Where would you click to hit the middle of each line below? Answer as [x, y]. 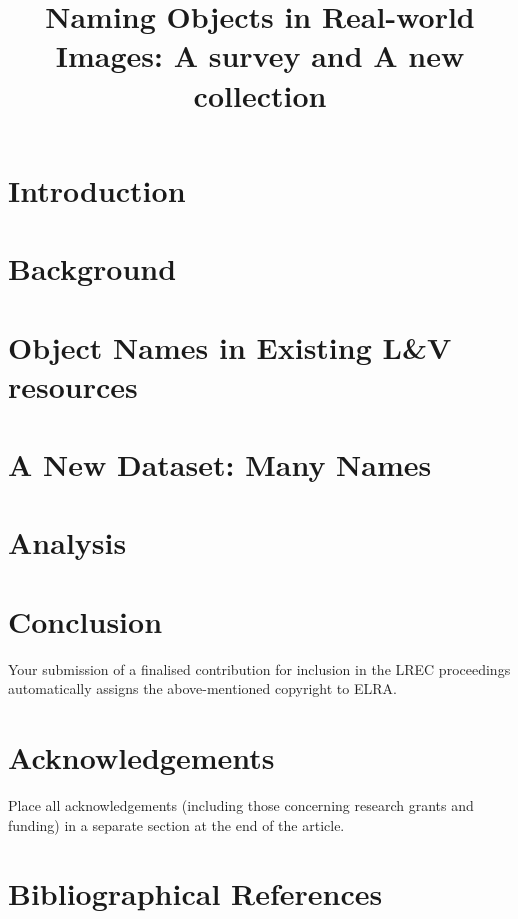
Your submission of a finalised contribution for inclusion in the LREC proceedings [259, 668]
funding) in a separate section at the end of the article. [176, 824]
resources [73, 385]
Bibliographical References [195, 893]
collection [260, 94]
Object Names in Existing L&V [230, 346]
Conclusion [85, 620]
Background [92, 268]
